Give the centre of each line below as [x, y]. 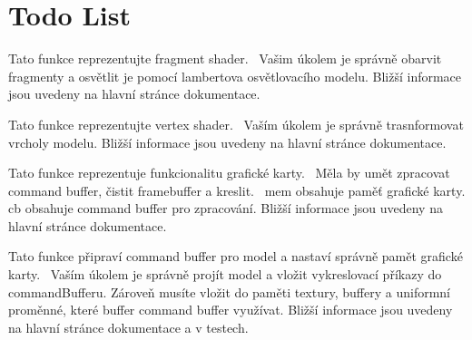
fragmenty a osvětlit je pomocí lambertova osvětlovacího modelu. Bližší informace [235, 76]
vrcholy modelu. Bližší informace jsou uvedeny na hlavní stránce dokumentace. [227, 142]
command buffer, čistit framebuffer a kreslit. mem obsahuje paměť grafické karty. [237, 190]
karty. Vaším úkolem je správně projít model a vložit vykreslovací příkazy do [225, 274]
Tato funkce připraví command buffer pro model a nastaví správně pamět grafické [236, 256]
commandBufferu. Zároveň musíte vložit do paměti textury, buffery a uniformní [229, 291]
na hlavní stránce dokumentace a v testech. [128, 327]
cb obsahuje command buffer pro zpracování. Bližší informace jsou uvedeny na [226, 208]
